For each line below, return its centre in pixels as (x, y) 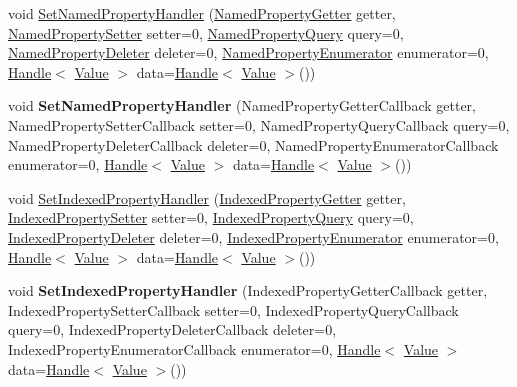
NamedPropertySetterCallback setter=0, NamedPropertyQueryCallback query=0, (259, 124)
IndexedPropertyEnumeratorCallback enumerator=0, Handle (194, 348)
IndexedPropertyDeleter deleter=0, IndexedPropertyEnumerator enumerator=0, (253, 236)
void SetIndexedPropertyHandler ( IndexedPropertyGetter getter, (207, 197)
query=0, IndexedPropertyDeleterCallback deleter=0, (172, 329)
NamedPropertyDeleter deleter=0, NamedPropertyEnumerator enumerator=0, (248, 52)
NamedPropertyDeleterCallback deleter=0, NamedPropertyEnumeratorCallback (253, 144)
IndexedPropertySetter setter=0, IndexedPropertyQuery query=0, (211, 217)
